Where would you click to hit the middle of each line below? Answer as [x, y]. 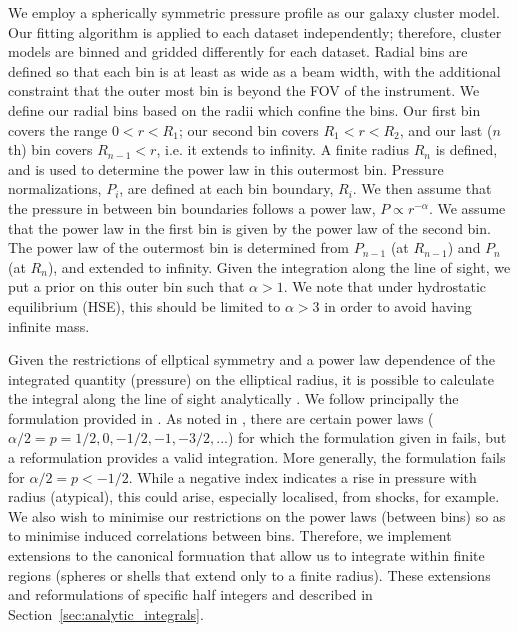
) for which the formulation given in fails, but [367, 437]
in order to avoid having [398, 305]
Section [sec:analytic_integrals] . [106, 613]
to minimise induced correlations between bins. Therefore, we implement [230, 535]
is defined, [466, 149]
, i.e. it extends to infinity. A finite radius [283, 149]
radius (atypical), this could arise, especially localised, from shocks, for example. [254, 496]
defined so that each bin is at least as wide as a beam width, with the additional [254, 70]
